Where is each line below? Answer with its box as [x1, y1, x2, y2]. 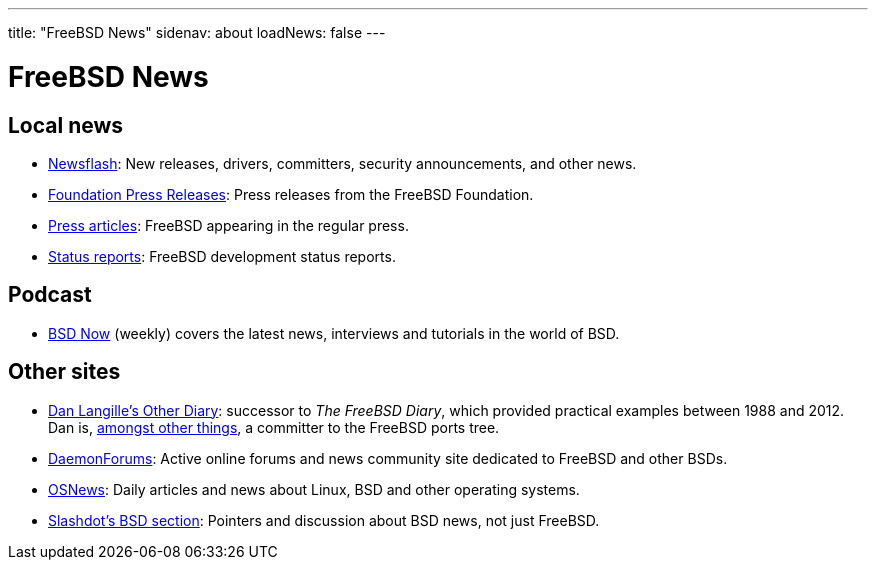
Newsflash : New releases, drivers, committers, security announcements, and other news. [48, 154, 637, 172]
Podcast [8, 282, 92, 308]
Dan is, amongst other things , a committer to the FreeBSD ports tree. [48, 418, 500, 436]
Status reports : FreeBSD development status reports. [48, 247, 396, 265]
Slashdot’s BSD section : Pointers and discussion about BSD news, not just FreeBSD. [48, 511, 600, 529]
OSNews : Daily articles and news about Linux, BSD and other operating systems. [48, 480, 580, 498]
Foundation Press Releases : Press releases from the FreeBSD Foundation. [48, 185, 534, 203]
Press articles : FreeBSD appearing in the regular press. [48, 216, 409, 234]
